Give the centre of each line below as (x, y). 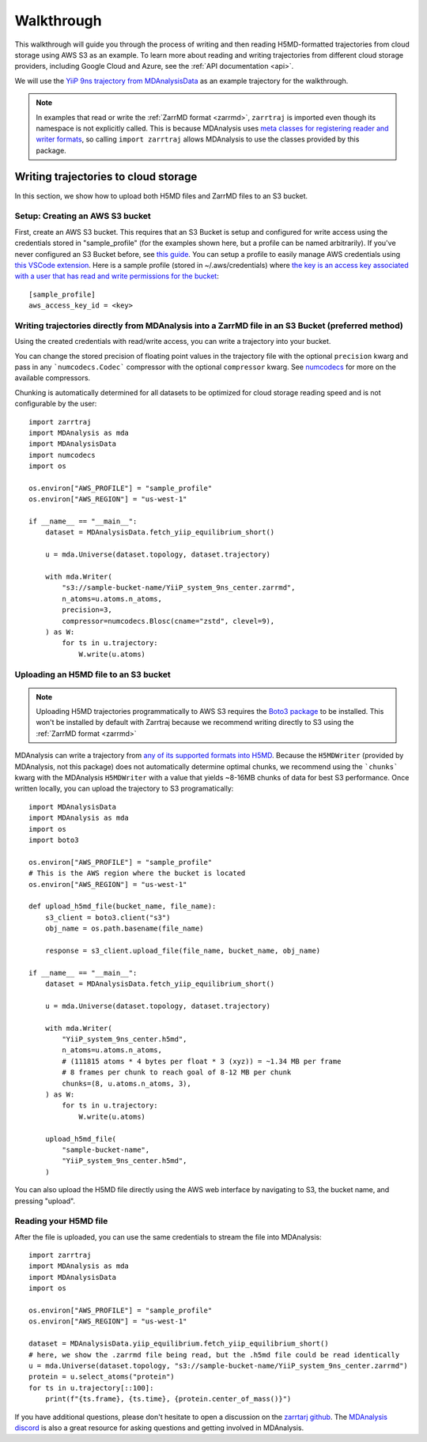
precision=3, (87, 610)
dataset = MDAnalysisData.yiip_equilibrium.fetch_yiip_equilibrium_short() (179, 1344)
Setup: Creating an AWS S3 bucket (83, 216)
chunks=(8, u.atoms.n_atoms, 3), (127, 1083)
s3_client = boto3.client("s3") (108, 917)
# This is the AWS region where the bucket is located (137, 873)
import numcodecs (62, 455)
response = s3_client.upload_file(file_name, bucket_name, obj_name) (183, 950)
